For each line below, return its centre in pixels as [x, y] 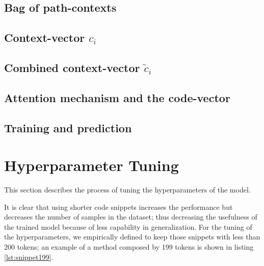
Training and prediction [68, 127]
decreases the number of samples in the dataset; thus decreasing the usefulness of [131, 217]
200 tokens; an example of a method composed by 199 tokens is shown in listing [129, 247]
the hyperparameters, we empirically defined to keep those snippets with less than [132, 237]
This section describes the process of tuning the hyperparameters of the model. [127, 190]
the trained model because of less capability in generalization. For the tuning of [128, 226]
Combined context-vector [72, 67]
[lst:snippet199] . [29, 257]
